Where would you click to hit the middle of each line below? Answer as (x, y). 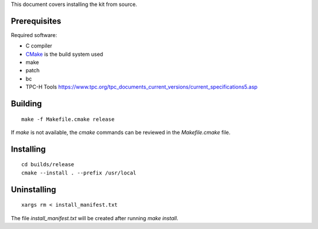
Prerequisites (36, 21)
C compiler (39, 46)
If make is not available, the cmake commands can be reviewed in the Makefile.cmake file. (121, 133)
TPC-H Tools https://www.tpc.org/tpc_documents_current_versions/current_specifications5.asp (142, 87)
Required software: (34, 35)
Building (26, 104)
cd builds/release (48, 165)
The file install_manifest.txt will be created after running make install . (95, 218)
